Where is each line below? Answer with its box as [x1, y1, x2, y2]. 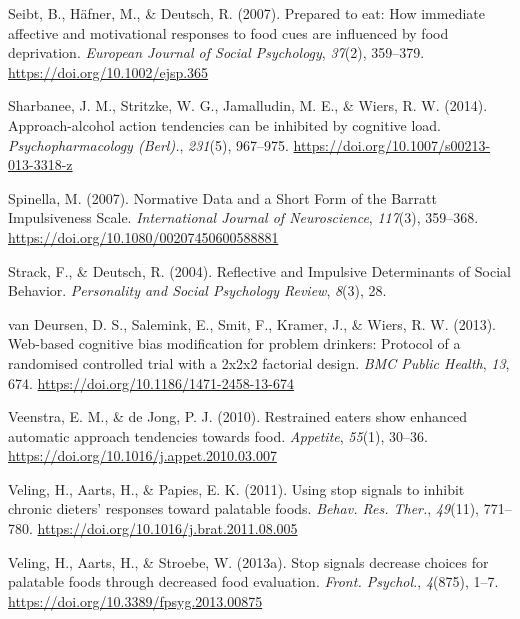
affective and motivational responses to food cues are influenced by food [8, 22, 449, 43]
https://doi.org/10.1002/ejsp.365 [8, 61, 209, 82]
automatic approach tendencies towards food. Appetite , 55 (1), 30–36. [8, 425, 428, 446]
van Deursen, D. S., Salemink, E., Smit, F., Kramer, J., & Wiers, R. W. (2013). [8, 313, 497, 334]
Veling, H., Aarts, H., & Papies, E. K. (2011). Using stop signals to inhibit [8, 478, 465, 499]
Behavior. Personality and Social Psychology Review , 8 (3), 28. [8, 280, 387, 301]
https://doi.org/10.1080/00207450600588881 [8, 226, 279, 247]
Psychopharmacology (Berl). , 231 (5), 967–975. [8, 134, 289, 155]
